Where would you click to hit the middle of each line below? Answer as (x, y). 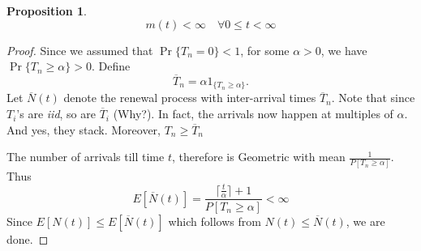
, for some (265, 50)
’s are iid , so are (56, 114)
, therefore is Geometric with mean (258, 157)
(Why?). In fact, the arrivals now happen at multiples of (253, 114)
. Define (111, 66)
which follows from (215, 221)
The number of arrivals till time (86, 157)
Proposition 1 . (47, 11)
